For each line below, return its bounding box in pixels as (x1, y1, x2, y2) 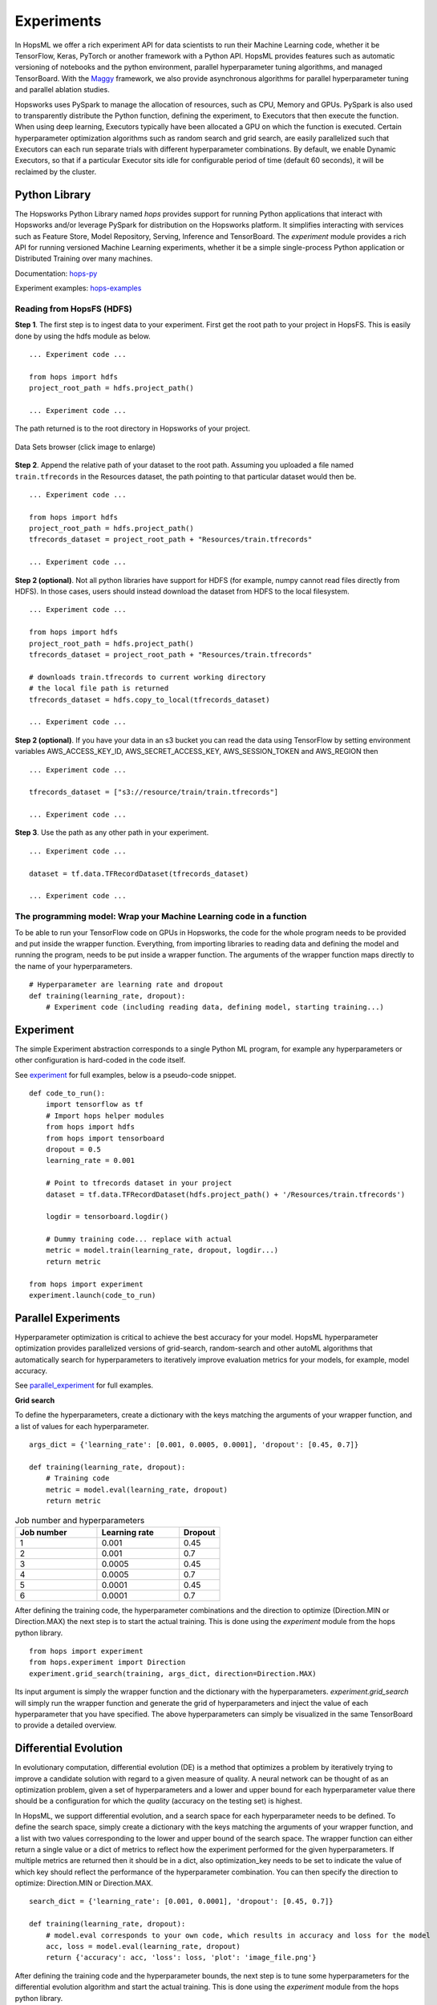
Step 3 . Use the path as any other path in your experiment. (14, 828, 209, 837)
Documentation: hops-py (14, 269, 98, 278)
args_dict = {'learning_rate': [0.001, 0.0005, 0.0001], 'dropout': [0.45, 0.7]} (29, 1440, 359, 1449)
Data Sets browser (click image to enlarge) (14, 442, 156, 452)
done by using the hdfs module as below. (14, 331, 152, 341)
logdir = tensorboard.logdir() (45, 1212, 169, 1221)
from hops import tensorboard (45, 1133, 164, 1143)
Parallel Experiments (14, 1311, 120, 1325)
